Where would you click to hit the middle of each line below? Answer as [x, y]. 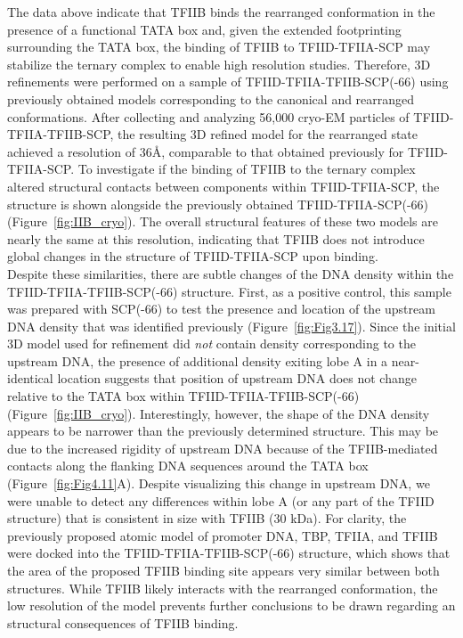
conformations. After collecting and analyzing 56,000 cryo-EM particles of [208, 116]
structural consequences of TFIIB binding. [123, 622]
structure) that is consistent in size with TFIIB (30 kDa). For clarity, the [207, 518]
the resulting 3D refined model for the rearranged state [268, 134]
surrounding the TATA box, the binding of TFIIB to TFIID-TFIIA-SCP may [219, 47]
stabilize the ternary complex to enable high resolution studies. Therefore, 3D [219, 64]
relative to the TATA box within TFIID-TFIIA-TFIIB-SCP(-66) [183, 396]
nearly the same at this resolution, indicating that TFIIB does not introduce [216, 238]
